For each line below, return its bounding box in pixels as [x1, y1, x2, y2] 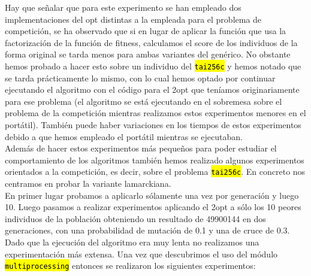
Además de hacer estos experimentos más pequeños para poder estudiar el [5, 142, 277, 154]
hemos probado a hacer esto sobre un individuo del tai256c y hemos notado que [5, 59, 301, 72]
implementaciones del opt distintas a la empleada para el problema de [5, 13, 262, 25]
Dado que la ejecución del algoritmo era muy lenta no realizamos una [5, 236, 259, 248]
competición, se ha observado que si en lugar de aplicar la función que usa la [5, 25, 286, 37]
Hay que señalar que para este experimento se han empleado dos [5, 1, 241, 13]
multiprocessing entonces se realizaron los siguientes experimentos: [5, 259, 256, 272]
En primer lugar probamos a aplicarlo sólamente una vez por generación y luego [5, 189, 299, 201]
